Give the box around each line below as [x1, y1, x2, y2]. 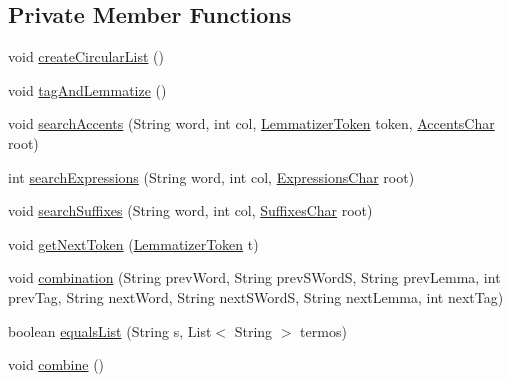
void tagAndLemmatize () [8, 79, 167, 100]
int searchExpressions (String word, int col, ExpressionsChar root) [8, 166, 415, 187]
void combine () [8, 354, 105, 375]
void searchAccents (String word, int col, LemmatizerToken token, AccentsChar [8, 113, 495, 134]
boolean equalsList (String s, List [8, 320, 212, 341]
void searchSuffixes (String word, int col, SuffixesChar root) [8, 200, 373, 221]
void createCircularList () [8, 46, 164, 67]
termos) [300, 320, 347, 341]
